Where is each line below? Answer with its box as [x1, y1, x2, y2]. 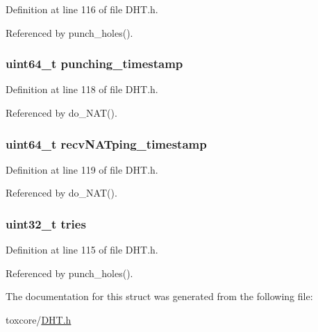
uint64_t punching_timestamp [6, 55, 183, 72]
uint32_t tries [6, 215, 86, 232]
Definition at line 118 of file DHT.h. [6, 82, 158, 97]
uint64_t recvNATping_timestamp [6, 135, 207, 152]
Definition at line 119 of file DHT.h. [6, 162, 158, 176]
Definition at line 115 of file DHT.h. [6, 242, 158, 257]
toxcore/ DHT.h [6, 313, 72, 326]
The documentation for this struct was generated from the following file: [6, 289, 313, 304]
